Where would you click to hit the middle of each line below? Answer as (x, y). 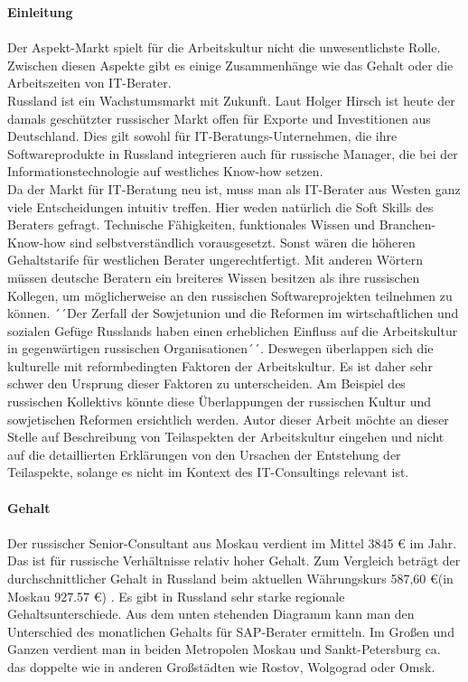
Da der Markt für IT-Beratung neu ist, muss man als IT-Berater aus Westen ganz (234, 188)
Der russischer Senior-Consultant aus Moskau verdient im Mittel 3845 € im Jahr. (232, 542)
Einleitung (40, 12)
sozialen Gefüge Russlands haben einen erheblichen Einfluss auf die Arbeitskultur (233, 330)
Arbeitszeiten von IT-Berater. (89, 83)
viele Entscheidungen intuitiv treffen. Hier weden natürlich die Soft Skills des (220, 206)
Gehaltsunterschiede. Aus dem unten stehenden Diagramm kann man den (211, 614)
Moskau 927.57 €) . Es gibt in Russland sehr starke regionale (176, 596)
